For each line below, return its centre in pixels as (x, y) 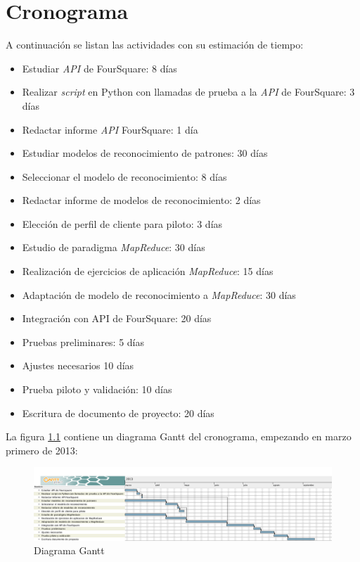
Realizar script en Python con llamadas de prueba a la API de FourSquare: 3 (188, 92)
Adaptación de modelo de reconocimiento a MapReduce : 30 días (159, 294)
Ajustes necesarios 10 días (78, 365)
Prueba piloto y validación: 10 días (97, 389)
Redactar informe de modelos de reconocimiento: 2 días (141, 200)
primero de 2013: (42, 450)
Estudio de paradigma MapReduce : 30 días (114, 247)
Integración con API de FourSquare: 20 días (117, 318)
